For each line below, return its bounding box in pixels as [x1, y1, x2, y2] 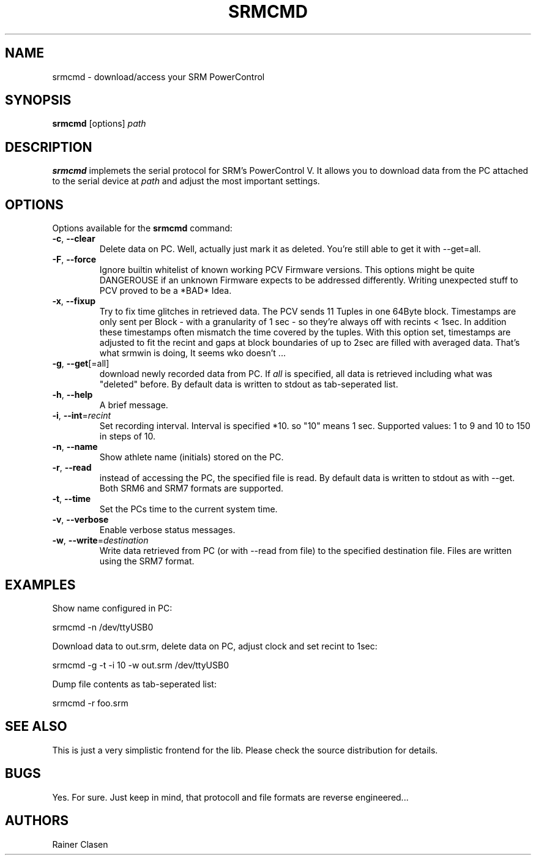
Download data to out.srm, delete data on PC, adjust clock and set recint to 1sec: [52, 640, 378, 651]
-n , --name [52, 441, 98, 452]
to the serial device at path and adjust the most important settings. [52, 176, 320, 187]
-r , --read [52, 462, 92, 473]
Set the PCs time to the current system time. [99, 504, 278, 515]
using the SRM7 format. [99, 556, 195, 567]
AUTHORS [5, 813, 69, 829]
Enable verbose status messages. [99, 525, 236, 536]
